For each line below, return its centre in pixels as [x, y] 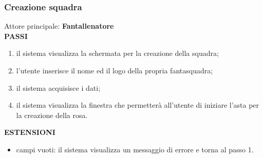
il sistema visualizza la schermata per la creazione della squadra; [117, 53]
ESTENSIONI [30, 132]
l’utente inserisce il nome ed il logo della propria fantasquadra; [115, 70]
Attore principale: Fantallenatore [59, 26]
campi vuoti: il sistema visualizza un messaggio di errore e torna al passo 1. [135, 149]
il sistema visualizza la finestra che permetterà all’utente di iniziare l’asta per [138, 105]
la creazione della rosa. [52, 115]
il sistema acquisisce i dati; [58, 87]
